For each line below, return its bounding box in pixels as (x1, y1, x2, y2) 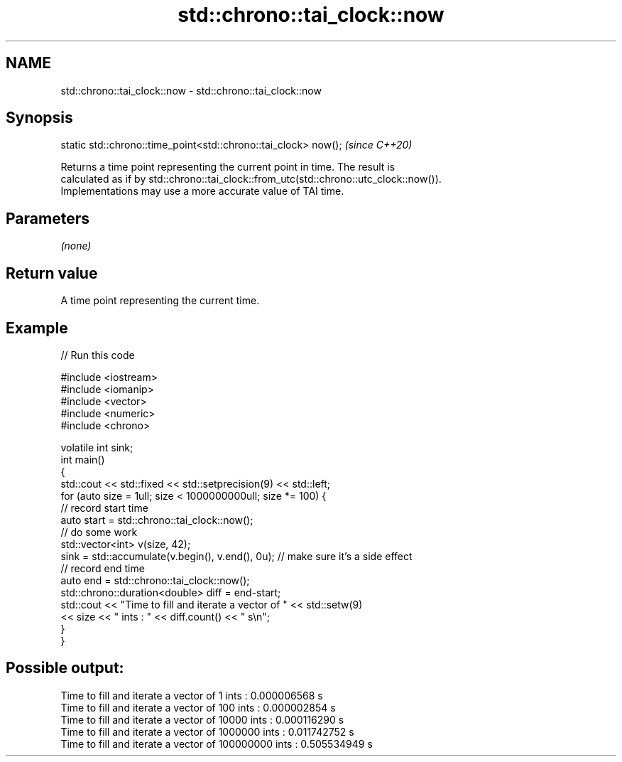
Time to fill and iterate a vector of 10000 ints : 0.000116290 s (60, 713, 344, 726)
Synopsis (6, 109, 73, 127)
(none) (60, 240, 92, 252)
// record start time (60, 501, 148, 514)
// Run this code (60, 348, 135, 361)
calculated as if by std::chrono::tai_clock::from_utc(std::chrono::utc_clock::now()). (60, 173, 442, 186)
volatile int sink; (60, 441, 133, 454)
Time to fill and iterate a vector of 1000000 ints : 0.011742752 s (60, 725, 354, 738)
